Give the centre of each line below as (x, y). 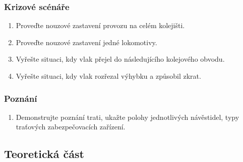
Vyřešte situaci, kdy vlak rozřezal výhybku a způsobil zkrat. (108, 76)
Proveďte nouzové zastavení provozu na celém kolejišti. (100, 25)
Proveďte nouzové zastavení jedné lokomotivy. (86, 42)
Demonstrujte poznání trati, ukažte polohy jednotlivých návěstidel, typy (128, 117)
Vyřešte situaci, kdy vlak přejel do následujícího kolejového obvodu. (120, 59)
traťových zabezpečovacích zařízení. (71, 127)
